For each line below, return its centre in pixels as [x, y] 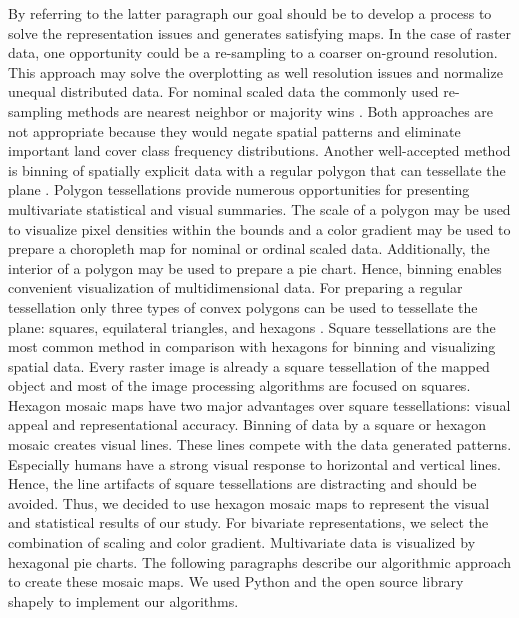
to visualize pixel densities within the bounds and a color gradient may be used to [259, 228]
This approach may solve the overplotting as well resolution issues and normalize [255, 71]
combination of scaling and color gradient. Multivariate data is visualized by [242, 542]
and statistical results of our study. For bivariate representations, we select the [248, 522]
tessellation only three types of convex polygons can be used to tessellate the [243, 306]
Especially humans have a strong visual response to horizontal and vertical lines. [254, 463]
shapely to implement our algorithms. [123, 600]
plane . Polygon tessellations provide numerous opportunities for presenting [239, 189]
